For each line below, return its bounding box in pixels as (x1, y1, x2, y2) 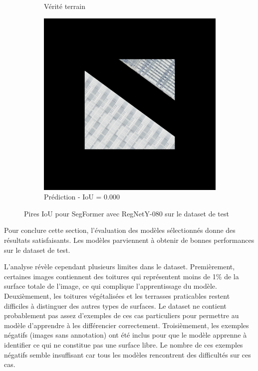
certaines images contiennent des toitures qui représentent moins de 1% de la (4, 271, 239, 281)
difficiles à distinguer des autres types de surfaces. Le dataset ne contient (4, 300, 227, 311)
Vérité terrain (44, 1, 85, 11)
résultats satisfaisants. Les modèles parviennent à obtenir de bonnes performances (4, 234, 255, 245)
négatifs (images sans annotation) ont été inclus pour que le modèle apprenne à (4, 330, 247, 340)
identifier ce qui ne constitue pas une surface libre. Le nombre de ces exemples (4, 339, 243, 350)
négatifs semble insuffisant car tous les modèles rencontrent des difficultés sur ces (4, 349, 251, 360)
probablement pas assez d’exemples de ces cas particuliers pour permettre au (4, 310, 239, 321)
